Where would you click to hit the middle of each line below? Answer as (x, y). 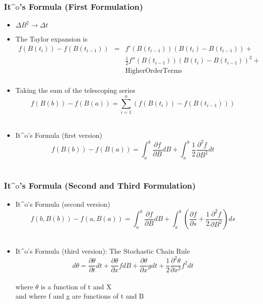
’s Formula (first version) (65, 135)
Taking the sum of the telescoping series (75, 90)
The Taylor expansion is (51, 39)
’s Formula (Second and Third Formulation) (108, 185)
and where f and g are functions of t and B (80, 296)
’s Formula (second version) (69, 204)
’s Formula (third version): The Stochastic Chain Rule (109, 250)
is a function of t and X (76, 286)
